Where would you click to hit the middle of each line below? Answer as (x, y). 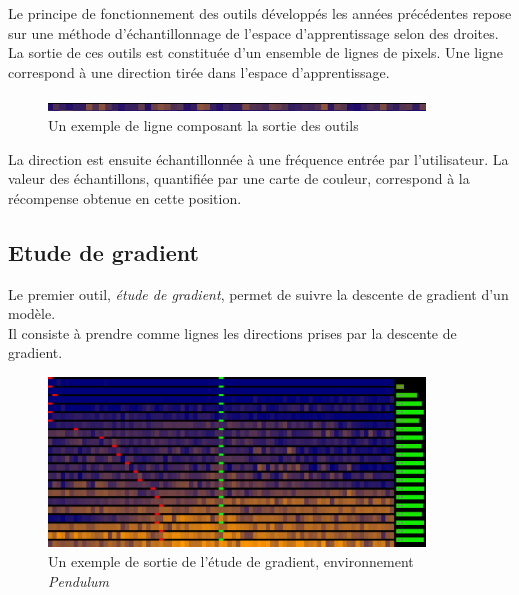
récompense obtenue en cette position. (125, 197)
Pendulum (79, 580)
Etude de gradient (103, 251)
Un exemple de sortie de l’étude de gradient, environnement (231, 561)
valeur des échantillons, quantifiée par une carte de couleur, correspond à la (239, 178)
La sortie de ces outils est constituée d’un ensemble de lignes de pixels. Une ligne (256, 52)
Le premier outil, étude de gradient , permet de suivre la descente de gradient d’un (258, 293)
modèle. (32, 313)
